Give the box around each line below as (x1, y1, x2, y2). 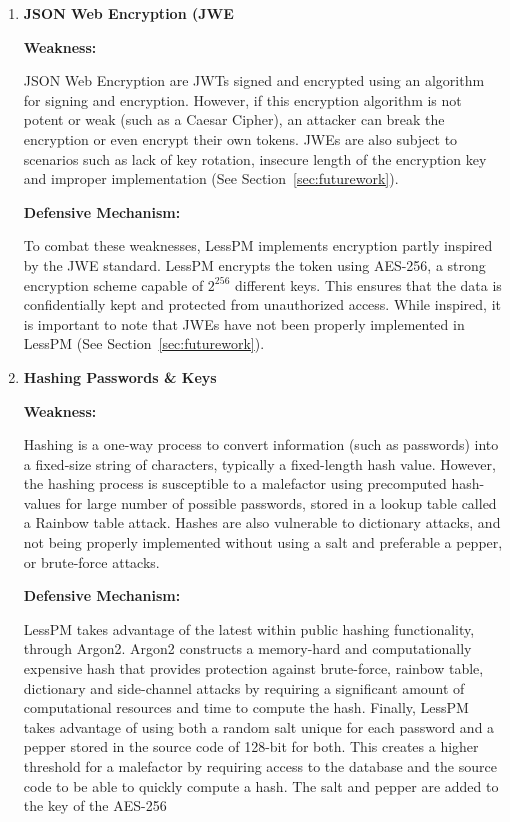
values (23, 492, 61, 513)
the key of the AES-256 (23, 795, 167, 816)
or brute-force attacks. (23, 551, 160, 572)
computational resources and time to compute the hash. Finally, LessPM (23, 697, 469, 718)
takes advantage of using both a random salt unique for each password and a (23, 716, 495, 737)
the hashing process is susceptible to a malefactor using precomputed (23, 473, 447, 494)
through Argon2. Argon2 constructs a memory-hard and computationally (23, 638, 472, 659)
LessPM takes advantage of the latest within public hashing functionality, (23, 618, 475, 639)
